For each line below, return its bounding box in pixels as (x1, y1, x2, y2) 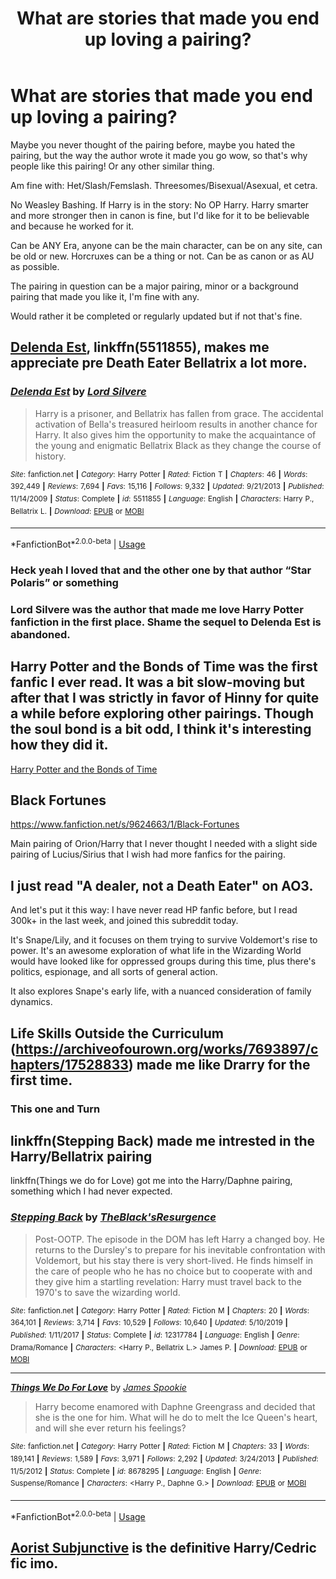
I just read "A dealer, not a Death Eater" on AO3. (10, 877, 314, 894)
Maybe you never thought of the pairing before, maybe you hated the (10, 138, 296, 151)
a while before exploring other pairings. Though (10, 705, 314, 722)
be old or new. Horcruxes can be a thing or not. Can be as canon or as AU (10, 250, 315, 262)
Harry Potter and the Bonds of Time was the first (10, 658, 318, 676)
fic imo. (10, 1555, 59, 1572)
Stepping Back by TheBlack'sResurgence (10, 1210, 217, 1224)
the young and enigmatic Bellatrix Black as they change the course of (34, 439, 322, 451)
